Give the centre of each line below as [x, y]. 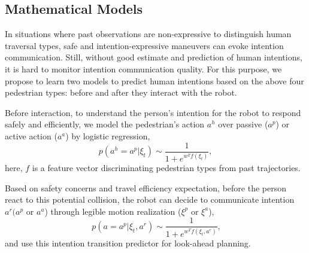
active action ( [31, 135]
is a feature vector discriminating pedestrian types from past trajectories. [166, 167]
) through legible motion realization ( [113, 211]
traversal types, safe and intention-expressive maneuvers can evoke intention [144, 45]
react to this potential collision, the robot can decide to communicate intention [150, 199]
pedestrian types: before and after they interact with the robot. [121, 92]
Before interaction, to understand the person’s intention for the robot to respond [153, 112]
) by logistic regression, [108, 135]
